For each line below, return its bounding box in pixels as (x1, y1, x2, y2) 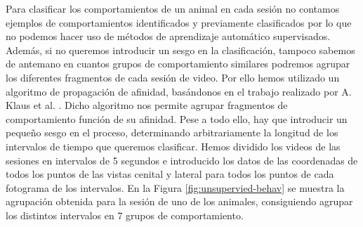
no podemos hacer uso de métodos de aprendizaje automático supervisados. (6, 29, 331, 44)
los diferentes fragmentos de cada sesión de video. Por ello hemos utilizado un (6, 70, 340, 84)
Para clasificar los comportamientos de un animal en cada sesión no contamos (6, 1, 340, 15)
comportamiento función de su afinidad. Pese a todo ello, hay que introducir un (6, 111, 348, 126)
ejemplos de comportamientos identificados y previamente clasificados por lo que (6, 15, 352, 30)
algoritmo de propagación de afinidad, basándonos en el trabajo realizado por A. (6, 84, 352, 98)
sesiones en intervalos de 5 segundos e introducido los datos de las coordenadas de (6, 153, 358, 167)
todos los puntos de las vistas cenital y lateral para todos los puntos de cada (6, 167, 334, 181)
